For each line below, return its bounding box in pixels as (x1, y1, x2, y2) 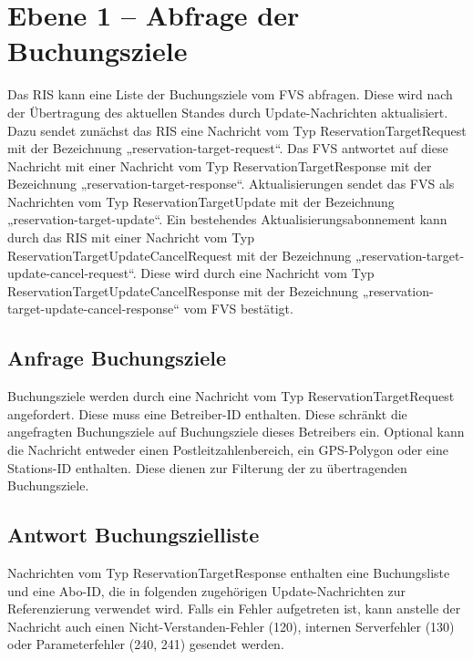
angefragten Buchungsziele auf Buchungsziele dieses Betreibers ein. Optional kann (7, 422, 465, 441)
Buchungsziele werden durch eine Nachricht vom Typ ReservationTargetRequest (7, 387, 455, 406)
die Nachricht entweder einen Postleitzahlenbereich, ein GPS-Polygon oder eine (7, 440, 448, 459)
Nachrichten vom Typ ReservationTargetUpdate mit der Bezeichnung (7, 191, 395, 211)
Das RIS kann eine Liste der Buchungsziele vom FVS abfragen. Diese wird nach (7, 85, 453, 104)
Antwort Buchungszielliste (7, 521, 260, 549)
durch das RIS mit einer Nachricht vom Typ (7, 228, 255, 247)
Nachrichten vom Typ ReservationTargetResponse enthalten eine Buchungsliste (7, 563, 450, 582)
